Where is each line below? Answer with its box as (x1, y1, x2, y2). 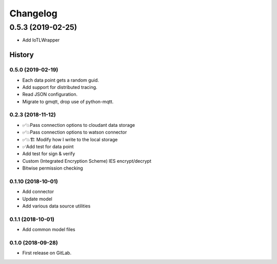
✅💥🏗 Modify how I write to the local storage (22, 136, 118, 142)
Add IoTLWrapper (22, 37, 60, 43)
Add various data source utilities (22, 203, 91, 209)
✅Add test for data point (22, 144, 74, 150)
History (9, 50, 34, 59)
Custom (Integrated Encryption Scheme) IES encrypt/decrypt (22, 158, 151, 164)
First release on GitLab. (22, 250, 72, 256)
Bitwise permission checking (22, 165, 83, 172)
